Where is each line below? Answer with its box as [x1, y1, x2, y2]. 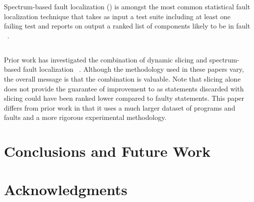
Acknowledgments [4, 179, 127, 200]
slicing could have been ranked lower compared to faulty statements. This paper [4, 93, 245, 103]
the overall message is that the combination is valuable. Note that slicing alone [4, 73, 241, 84]
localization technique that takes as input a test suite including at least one [4, 11, 230, 21]
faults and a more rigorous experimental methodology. [4, 112, 167, 122]
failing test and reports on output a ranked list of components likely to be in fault [4, 21, 251, 31]
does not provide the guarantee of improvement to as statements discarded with [4, 83, 244, 93]
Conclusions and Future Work [4, 141, 211, 161]
